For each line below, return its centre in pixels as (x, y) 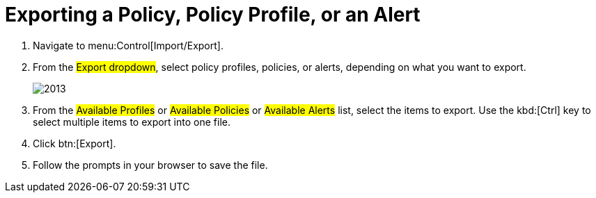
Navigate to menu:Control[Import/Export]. (128, 45)
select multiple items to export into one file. (132, 122)
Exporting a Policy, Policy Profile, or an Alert (213, 15)
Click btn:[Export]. (74, 143)
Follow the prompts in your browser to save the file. (150, 165)
